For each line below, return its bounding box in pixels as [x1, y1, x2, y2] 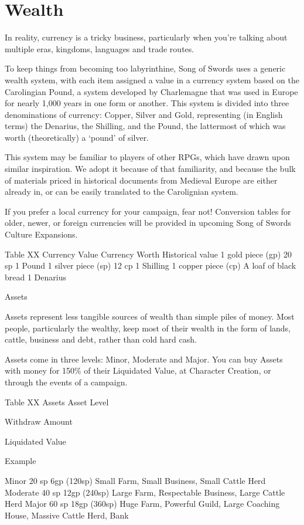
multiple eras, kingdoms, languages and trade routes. [5, 42, 194, 55]
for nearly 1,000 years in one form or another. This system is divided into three [5, 97, 289, 109]
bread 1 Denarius [5, 270, 66, 283]
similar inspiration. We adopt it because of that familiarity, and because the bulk [5, 162, 296, 175]
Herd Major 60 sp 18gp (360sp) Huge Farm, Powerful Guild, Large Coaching [5, 497, 280, 510]
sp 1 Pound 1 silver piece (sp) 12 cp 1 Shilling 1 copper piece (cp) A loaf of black [5, 259, 296, 272]
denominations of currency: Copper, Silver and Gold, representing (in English [5, 108, 283, 120]
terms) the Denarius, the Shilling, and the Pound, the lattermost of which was [5, 120, 286, 132]
